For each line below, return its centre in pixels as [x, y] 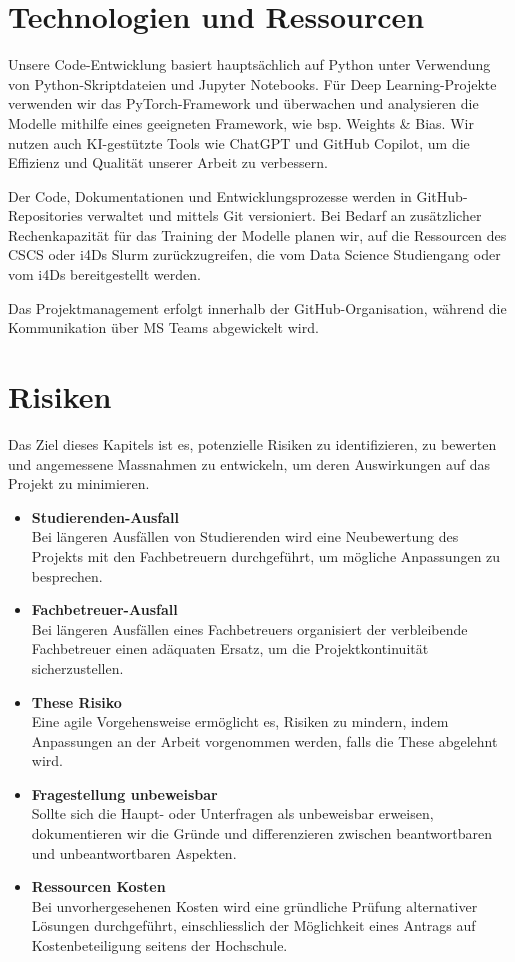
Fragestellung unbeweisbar [124, 793]
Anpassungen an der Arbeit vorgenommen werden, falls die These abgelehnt [264, 740]
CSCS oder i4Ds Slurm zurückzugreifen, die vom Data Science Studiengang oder [254, 254]
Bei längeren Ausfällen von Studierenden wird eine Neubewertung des [245, 536]
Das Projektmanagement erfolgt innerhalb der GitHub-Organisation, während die [257, 307]
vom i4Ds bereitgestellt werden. [104, 274]
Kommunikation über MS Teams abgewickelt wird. [163, 327]
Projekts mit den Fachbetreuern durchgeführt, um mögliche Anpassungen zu [266, 555]
